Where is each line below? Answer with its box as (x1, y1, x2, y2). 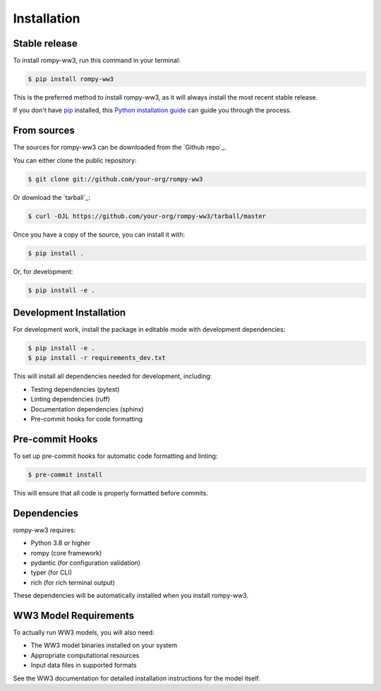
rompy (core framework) (30, 548, 102, 557)
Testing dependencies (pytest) (30, 385, 120, 393)
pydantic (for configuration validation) (30, 558, 141, 567)
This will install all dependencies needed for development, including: (13, 372, 212, 380)
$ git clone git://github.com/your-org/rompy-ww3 (28, 175, 203, 183)
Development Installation (13, 307, 126, 319)
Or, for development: (13, 267, 73, 275)
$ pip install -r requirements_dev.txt (28, 354, 166, 362)
